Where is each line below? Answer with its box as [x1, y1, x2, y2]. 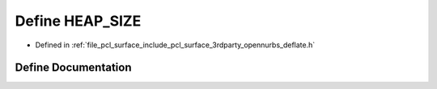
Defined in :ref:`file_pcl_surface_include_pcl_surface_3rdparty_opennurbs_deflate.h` [35, 40, 316, 50]
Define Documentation [15, 61, 132, 75]
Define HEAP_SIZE [15, 12, 142, 30]
